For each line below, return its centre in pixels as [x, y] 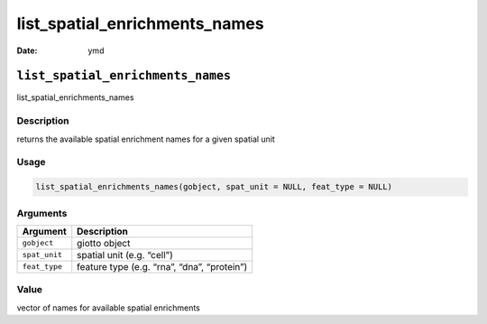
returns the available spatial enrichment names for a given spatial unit [146, 139]
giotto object [104, 243]
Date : [27, 51]
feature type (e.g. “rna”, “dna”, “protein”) [162, 266]
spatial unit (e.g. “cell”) [125, 255]
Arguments [42, 213]
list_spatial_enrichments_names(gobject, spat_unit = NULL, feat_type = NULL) [214, 187]
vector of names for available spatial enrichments [108, 308]
